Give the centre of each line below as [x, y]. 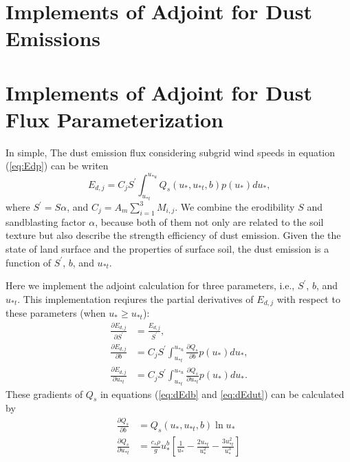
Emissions [53, 38]
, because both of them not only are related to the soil [209, 221]
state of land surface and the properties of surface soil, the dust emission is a [167, 248]
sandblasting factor [46, 221]
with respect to [308, 298]
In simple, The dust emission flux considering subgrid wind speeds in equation [171, 152]
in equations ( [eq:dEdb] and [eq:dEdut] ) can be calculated [222, 393]
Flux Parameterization [114, 119]
